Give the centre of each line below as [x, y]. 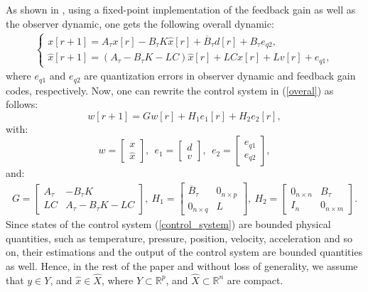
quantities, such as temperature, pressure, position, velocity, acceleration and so [179, 238]
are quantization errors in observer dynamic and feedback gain [220, 76]
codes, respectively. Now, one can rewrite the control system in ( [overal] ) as [170, 90]
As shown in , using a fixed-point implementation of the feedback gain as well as [181, 9]
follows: [22, 104]
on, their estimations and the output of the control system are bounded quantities [184, 252]
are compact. [255, 280]
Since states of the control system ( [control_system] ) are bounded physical [168, 224]
